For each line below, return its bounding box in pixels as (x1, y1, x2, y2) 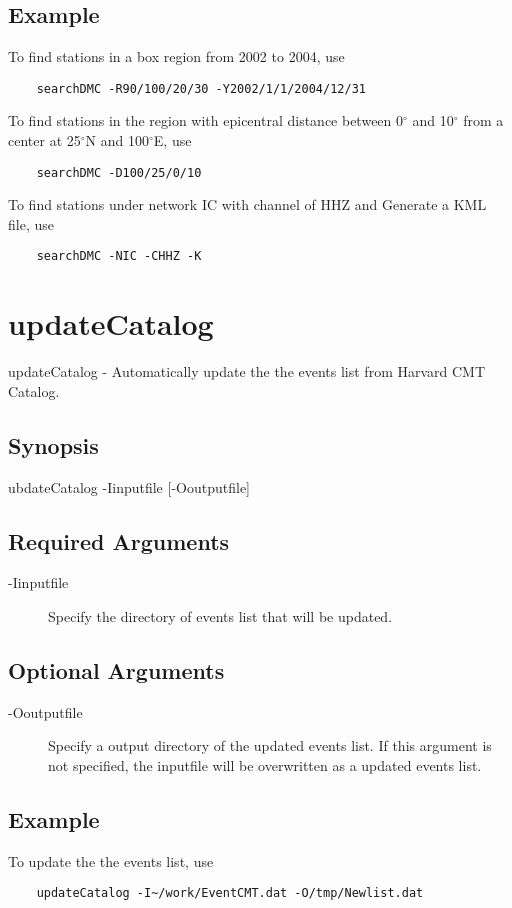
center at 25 (8, 130, 81, 151)
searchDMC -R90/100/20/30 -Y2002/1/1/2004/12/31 (36, 81, 366, 96)
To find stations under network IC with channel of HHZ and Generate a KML (8, 194, 487, 215)
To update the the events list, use (8, 850, 214, 871)
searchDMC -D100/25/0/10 (36, 165, 202, 180)
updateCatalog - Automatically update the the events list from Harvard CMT (8, 361, 486, 382)
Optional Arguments (8, 655, 225, 686)
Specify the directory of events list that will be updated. (48, 606, 393, 627)
